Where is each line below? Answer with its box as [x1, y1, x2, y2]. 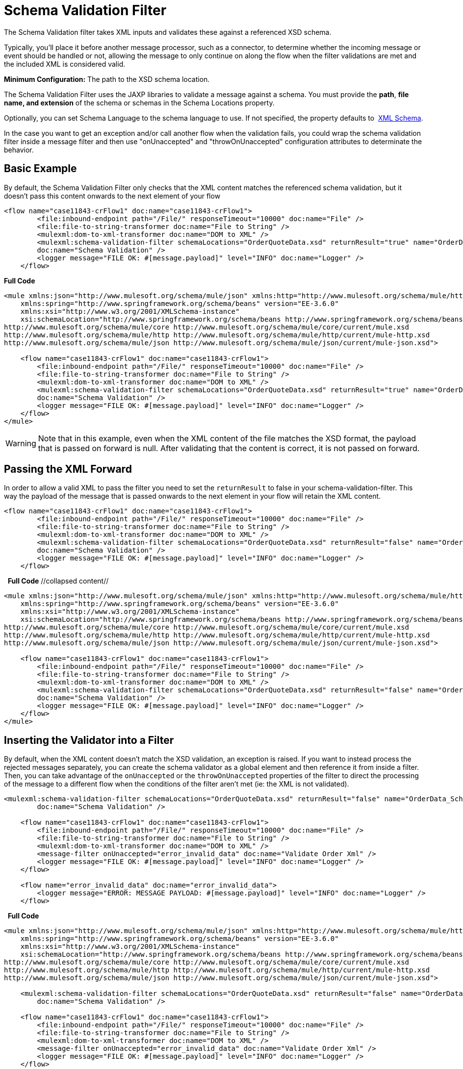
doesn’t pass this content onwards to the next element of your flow [4, 191, 221, 200]
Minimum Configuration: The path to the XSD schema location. [4, 75, 210, 83]
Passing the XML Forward [4, 463, 132, 476]
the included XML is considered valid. [4, 59, 126, 68]
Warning [5, 438, 36, 448]
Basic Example [4, 162, 77, 175]
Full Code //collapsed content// [7, 577, 109, 585]
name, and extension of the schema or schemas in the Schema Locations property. [4, 98, 275, 107]
